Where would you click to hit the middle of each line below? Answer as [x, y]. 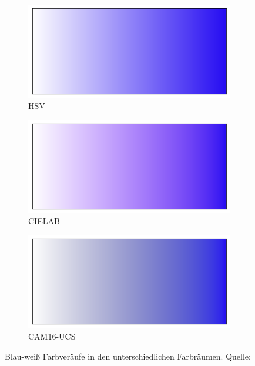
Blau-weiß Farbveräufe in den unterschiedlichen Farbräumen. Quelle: [128, 356]
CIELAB [44, 221]
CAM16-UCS [52, 336]
